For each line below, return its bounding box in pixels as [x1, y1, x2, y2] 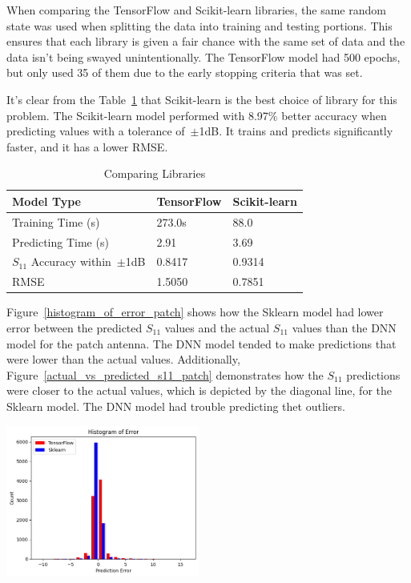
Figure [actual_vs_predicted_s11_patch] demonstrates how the [6, 366, 324, 383]
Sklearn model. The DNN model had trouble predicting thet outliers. [6, 397, 345, 414]
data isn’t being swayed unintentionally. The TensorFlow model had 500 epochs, [6, 48, 401, 65]
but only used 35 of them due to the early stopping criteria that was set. [6, 64, 363, 81]
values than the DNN [292, 320, 397, 336]
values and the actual [164, 320, 270, 336]
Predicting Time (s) [12, 233, 109, 250]
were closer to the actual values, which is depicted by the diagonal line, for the [6, 382, 392, 399]
